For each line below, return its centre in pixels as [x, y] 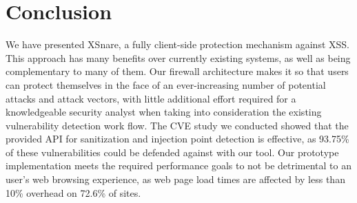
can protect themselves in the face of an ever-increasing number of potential [166, 84]
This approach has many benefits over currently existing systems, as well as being [178, 57]
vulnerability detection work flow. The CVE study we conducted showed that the [177, 125]
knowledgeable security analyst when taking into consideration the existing [164, 112]
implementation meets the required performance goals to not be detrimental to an [178, 165]
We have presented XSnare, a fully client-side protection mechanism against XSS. [177, 44]
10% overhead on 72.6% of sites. [73, 192]
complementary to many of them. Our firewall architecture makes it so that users [177, 71]
